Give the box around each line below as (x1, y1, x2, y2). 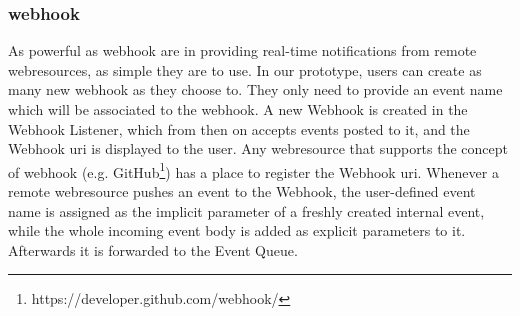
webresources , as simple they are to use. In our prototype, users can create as (8, 59, 482, 80)
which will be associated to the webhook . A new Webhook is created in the (8, 99, 468, 119)
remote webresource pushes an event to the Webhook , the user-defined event (8, 181, 476, 202)
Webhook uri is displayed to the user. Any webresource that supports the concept (8, 138, 509, 159)
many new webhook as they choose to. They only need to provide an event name (8, 79, 503, 100)
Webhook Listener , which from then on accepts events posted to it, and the (8, 118, 470, 139)
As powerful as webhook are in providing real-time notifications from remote (8, 40, 477, 61)
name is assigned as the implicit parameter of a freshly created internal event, (8, 200, 485, 221)
